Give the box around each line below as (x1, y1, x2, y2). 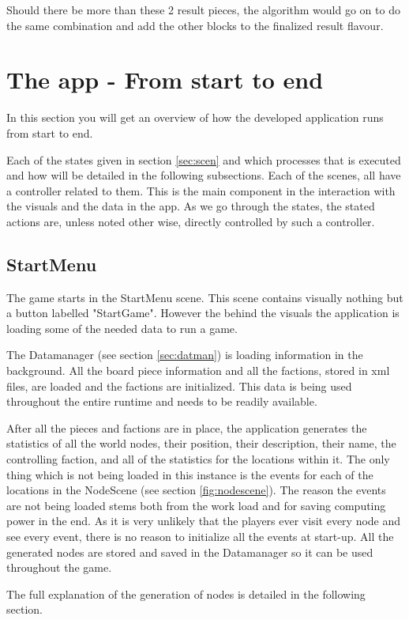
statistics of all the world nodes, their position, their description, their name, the (6, 435, 396, 452)
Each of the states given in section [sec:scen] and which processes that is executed (6, 151, 401, 168)
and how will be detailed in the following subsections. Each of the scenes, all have (6, 167, 401, 183)
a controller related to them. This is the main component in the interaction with (6, 182, 396, 198)
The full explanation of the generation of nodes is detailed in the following (6, 585, 366, 602)
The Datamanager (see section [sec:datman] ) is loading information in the (6, 346, 363, 363)
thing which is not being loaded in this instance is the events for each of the (6, 466, 373, 482)
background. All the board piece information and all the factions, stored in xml (6, 362, 390, 379)
